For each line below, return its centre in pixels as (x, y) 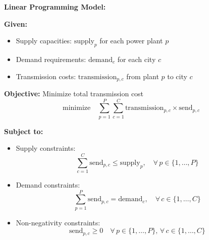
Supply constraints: (46, 148)
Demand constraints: (48, 185)
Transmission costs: (46, 76)
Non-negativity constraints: (58, 222)
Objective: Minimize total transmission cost (74, 94)
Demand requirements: (51, 59)
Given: (16, 23)
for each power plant (131, 41)
